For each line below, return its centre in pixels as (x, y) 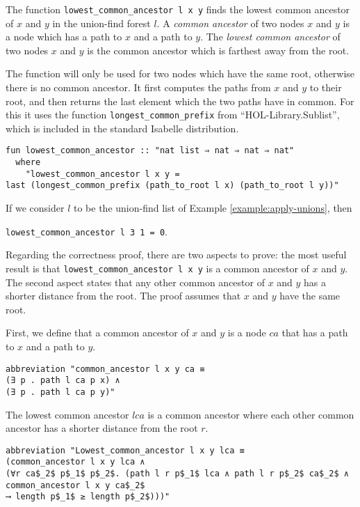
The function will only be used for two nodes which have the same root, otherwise (180, 73)
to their (326, 87)
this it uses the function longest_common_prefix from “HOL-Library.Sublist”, (173, 115)
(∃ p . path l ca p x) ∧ (63, 381)
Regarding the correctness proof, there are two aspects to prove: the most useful (176, 255)
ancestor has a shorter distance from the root (102, 428)
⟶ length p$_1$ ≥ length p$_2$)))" (88, 497)
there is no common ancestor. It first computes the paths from (138, 87)
